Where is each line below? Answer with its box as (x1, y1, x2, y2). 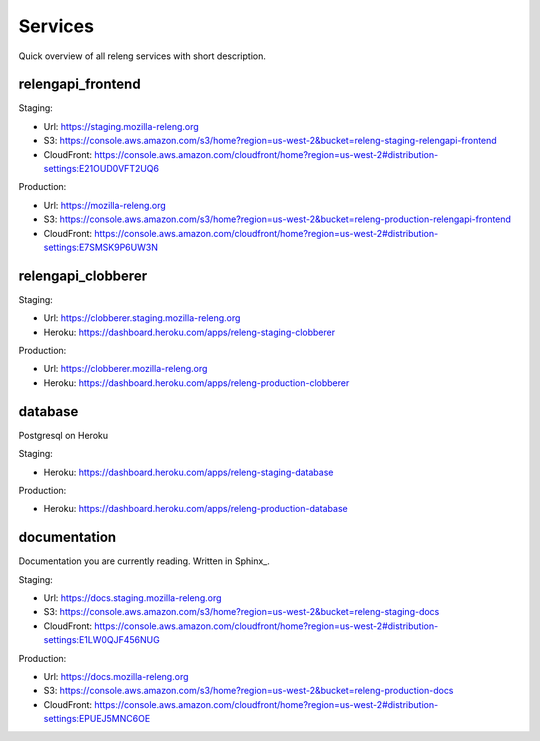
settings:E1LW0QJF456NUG (43, 634, 160, 646)
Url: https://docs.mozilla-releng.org (43, 670, 189, 682)
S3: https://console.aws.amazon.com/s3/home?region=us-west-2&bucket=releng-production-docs (43, 685, 454, 697)
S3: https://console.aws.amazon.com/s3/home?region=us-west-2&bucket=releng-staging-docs (43, 606, 440, 618)
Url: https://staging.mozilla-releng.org (43, 120, 199, 132)
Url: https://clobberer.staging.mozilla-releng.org (43, 312, 241, 324)
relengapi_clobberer (18, 267, 148, 284)
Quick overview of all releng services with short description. (18, 50, 267, 62)
